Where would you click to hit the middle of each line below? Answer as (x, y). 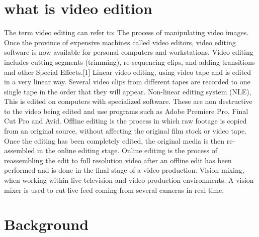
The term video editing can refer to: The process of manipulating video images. (126, 32)
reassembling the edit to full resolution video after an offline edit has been (118, 160)
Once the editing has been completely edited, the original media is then (114, 140)
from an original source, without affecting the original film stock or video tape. (125, 131)
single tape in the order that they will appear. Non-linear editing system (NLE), (128, 91)
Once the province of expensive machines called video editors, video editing (120, 42)
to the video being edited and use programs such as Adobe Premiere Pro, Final (126, 111)
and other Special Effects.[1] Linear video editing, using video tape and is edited (128, 72)
